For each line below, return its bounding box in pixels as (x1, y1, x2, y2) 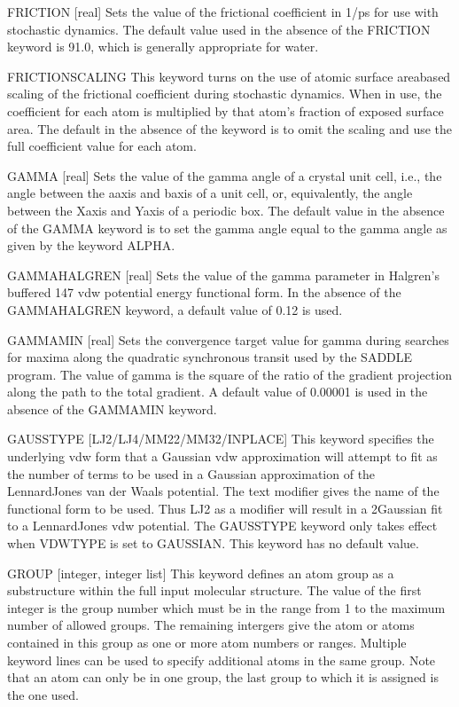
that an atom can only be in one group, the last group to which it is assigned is (7, 668, 439, 687)
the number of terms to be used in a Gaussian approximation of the (7, 464, 376, 483)
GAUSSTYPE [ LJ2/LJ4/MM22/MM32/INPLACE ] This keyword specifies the (7, 429, 434, 448)
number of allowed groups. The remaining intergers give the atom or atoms (7, 616, 415, 634)
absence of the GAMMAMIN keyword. (7, 399, 217, 418)
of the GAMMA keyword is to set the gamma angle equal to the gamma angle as (7, 218, 447, 237)
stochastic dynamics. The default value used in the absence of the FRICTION (7, 20, 431, 38)
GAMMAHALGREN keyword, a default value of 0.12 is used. (7, 300, 343, 318)
